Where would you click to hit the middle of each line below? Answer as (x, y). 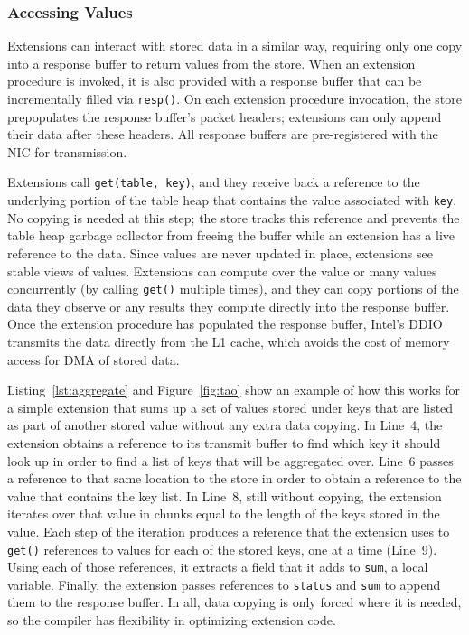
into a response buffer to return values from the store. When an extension (211, 63)
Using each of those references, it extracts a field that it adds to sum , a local (218, 567)
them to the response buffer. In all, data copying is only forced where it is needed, (234, 602)
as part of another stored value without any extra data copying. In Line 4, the (225, 425)
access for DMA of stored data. (94, 359)
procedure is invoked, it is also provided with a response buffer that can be (215, 81)
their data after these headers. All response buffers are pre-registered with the (223, 134)
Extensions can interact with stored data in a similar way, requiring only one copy (235, 46)
